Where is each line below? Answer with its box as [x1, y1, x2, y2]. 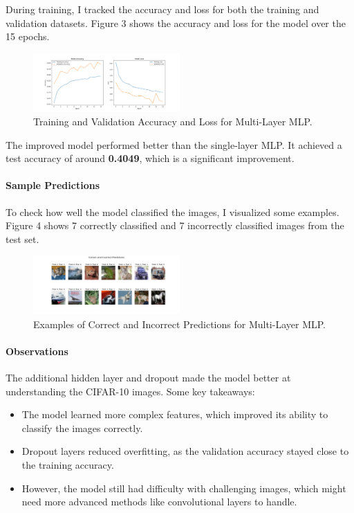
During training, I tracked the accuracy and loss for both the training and [6, 2, 319, 16]
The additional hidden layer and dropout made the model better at [6, 370, 291, 385]
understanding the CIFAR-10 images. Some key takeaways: [6, 384, 255, 398]
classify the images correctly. [21, 420, 143, 435]
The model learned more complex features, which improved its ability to [21, 407, 328, 422]
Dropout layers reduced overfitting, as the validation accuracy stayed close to [21, 444, 349, 458]
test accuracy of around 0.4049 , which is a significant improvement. [6, 151, 295, 165]
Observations [6, 343, 68, 358]
